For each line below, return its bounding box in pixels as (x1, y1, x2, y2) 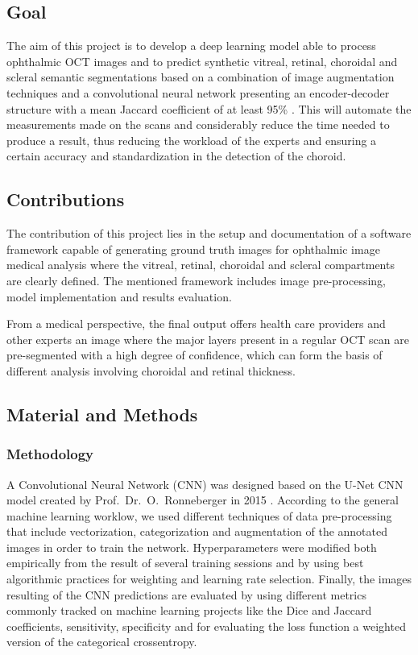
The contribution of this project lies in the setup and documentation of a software (6, 225, 412, 242)
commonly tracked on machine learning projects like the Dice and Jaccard (6, 602, 372, 619)
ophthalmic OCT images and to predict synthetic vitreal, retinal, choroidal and (6, 52, 398, 69)
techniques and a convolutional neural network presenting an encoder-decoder (6, 84, 390, 101)
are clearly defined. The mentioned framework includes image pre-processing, (6, 272, 387, 288)
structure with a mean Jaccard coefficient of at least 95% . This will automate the (6, 100, 412, 117)
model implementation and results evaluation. (6, 288, 232, 305)
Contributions (6, 187, 125, 212)
